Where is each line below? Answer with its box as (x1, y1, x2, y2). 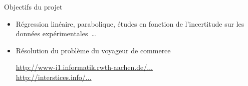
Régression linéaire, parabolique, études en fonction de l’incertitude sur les (16, 18, 244, 29)
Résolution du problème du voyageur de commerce (16, 45, 171, 55)
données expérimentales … (16, 28, 96, 39)
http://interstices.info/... (16, 71, 92, 82)
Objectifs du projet (4, 2, 63, 12)
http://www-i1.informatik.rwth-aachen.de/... (16, 62, 153, 72)
